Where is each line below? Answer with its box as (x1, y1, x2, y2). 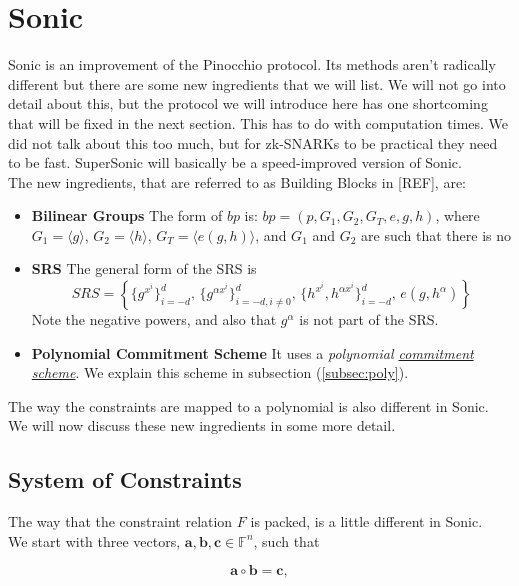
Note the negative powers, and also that (31, 309, 277, 330)
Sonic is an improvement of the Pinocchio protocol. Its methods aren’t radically (8, 54, 496, 75)
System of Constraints (8, 464, 242, 495)
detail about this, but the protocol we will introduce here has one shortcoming (8, 93, 488, 114)
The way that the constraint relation (8, 511, 233, 532)
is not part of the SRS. (299, 309, 439, 330)
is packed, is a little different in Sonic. (250, 511, 483, 532)
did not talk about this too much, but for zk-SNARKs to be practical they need (8, 132, 498, 153)
